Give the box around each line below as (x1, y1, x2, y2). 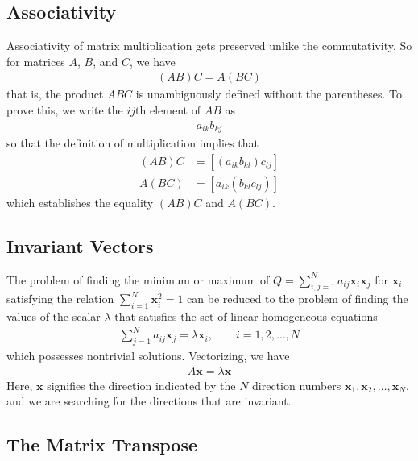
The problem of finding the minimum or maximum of (6, 271, 270, 288)
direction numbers (252, 376, 341, 393)
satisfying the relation (6, 290, 114, 307)
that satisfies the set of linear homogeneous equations (114, 308, 378, 325)
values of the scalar (6, 308, 101, 325)
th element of (135, 102, 201, 118)
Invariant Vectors (6, 233, 154, 258)
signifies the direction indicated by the (47, 376, 236, 393)
